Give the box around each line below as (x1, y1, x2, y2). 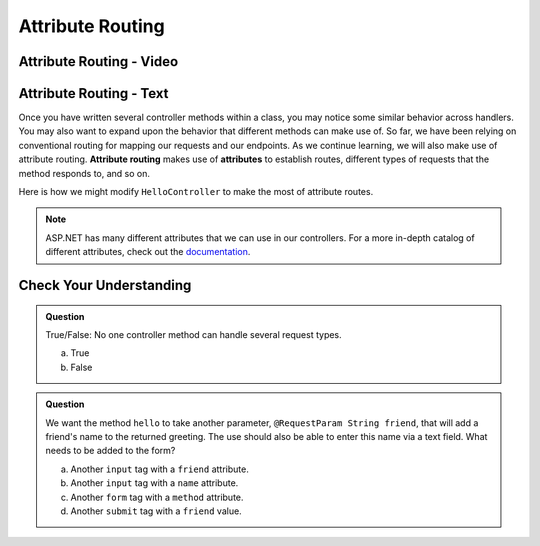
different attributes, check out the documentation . (45, 246, 251, 258)
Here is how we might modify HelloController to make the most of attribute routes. (18, 186, 374, 198)
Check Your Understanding (18, 277, 192, 294)
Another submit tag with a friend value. (70, 505, 242, 517)
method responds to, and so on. (18, 167, 150, 179)
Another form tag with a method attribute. (70, 491, 244, 503)
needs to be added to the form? (45, 445, 176, 457)
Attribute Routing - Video (18, 53, 179, 70)
